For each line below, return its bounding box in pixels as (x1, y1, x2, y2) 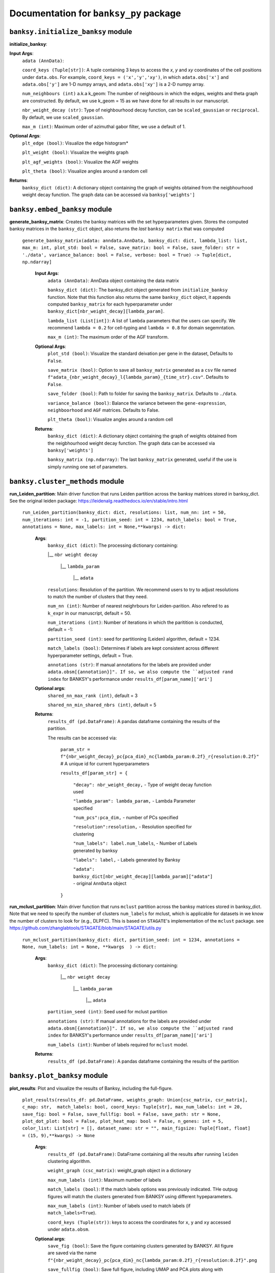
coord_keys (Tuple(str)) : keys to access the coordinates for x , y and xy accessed (47, 1219, 231, 1225)
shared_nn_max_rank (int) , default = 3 (47, 693, 138, 699)
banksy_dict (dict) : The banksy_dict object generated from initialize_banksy (47, 287, 228, 293)
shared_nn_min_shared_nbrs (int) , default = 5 (47, 702, 156, 708)
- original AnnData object (73, 880, 127, 887)
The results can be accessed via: (47, 735, 117, 741)
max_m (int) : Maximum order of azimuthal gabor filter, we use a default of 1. (22, 123, 186, 129)
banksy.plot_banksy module (9, 1071, 108, 1080)
